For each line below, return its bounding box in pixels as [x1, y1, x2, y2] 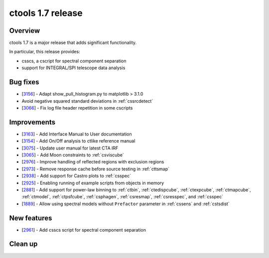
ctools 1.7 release [9, 7, 83, 18]
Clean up [9, 240, 38, 249]
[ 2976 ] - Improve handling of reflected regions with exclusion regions [21, 159, 164, 165]
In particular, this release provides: [9, 49, 80, 55]
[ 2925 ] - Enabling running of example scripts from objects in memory [21, 180, 164, 186]
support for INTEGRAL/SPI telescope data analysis [21, 65, 126, 71]
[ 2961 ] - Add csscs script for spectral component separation [21, 227, 146, 233]
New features [9, 214, 52, 222]
